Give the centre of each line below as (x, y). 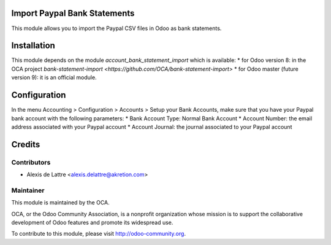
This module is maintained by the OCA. (60, 203)
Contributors (31, 162)
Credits (26, 144)
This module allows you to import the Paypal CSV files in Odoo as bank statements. (116, 28)
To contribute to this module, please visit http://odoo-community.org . (99, 234)
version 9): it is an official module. (54, 77)
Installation (33, 46)
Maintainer (28, 190)
